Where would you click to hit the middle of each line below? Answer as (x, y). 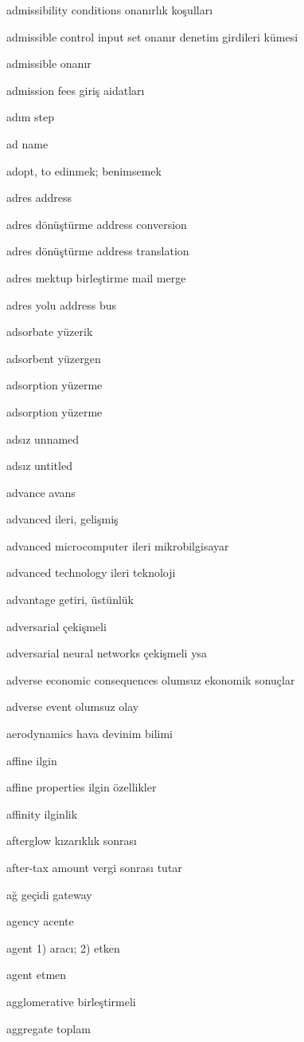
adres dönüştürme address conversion (97, 224)
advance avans (41, 492)
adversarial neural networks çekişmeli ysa (107, 653)
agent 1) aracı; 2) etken (63, 947)
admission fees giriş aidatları (76, 90)
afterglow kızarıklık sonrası (72, 841)
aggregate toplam (49, 1028)
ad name (27, 143)
